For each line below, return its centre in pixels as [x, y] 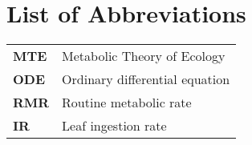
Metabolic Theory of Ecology [144, 56]
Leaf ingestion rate [114, 126]
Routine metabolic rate [127, 103]
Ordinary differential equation [146, 79]
